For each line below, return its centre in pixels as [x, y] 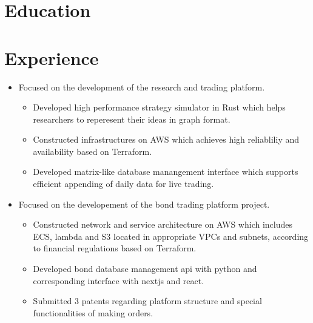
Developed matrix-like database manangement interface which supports [166, 172]
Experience [52, 57]
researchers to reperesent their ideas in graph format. [132, 119]
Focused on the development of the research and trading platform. [142, 87]
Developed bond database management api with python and [145, 269]
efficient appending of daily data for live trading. [123, 184]
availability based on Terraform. [93, 151]
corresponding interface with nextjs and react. [119, 280]
